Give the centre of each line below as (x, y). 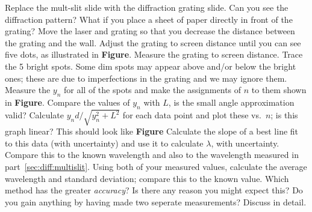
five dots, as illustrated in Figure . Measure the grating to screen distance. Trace (154, 54)
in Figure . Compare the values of (67, 102)
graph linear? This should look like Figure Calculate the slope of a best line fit (152, 131)
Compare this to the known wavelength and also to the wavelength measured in (152, 155)
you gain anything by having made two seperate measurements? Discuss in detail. (156, 201)
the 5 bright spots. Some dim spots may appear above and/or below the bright (151, 66)
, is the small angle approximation (231, 102)
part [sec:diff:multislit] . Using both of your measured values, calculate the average (156, 167)
